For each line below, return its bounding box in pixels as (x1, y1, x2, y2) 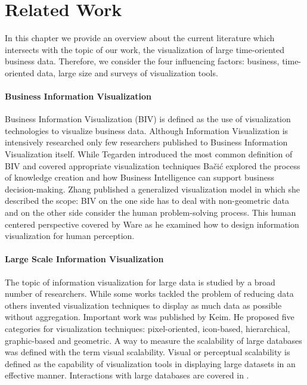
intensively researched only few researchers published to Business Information (5, 136, 288, 148)
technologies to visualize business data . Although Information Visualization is (5, 124, 289, 136)
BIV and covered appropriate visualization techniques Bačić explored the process (5, 159, 300, 172)
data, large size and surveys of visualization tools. (37, 66, 218, 79)
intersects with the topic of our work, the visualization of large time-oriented (5, 43, 285, 55)
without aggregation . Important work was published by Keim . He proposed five (5, 311, 294, 323)
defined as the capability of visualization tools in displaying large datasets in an (5, 357, 296, 370)
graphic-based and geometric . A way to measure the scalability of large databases (5, 334, 302, 346)
